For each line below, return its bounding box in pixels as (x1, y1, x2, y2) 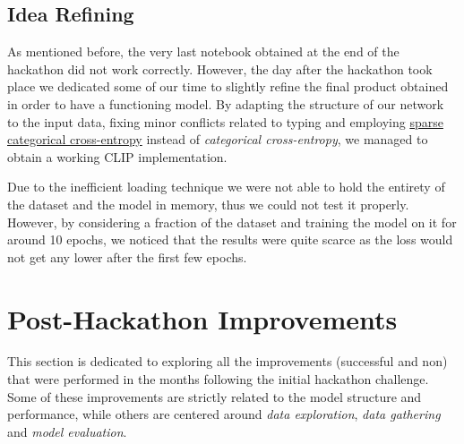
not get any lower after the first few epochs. (7, 247, 247, 266)
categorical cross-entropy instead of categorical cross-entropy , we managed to (7, 130, 428, 149)
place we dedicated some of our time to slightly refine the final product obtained (7, 77, 449, 96)
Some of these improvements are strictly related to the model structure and (7, 387, 422, 406)
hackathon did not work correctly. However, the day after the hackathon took (7, 59, 433, 78)
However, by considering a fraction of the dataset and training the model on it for (7, 212, 457, 231)
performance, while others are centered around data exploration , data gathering (7, 405, 441, 423)
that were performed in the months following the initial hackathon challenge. (7, 370, 429, 388)
